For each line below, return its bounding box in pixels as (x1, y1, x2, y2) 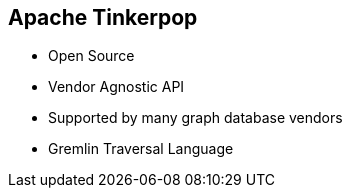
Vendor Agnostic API (48, 78, 185, 96)
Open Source (48, 47, 135, 65)
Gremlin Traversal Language (48, 140, 234, 158)
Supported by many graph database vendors (48, 109, 343, 127)
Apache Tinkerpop (8, 5, 198, 30)
